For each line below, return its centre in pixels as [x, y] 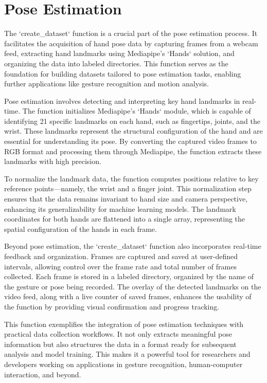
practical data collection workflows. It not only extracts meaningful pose [118, 334]
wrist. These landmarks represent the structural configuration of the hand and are [133, 131]
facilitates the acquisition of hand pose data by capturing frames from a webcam [131, 43]
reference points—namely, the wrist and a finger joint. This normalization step [128, 188]
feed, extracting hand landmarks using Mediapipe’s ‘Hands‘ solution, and [119, 53]
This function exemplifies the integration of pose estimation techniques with [124, 324]
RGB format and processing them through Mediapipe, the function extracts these [133, 151]
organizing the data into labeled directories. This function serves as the [116, 63]
